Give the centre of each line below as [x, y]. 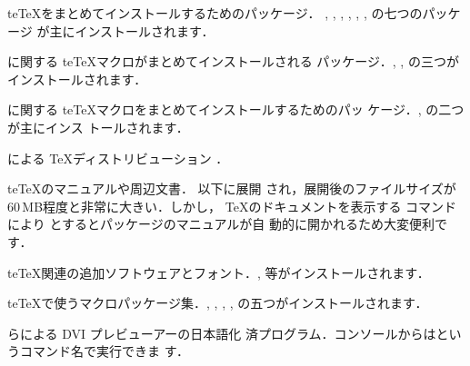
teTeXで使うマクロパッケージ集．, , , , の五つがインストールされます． [218, 303]
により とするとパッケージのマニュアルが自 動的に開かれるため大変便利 [221, 224]
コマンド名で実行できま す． [105, 351]
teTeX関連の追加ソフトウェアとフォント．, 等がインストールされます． [219, 272]
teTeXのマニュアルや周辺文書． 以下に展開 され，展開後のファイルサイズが [232, 188]
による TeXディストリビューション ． [118, 158]
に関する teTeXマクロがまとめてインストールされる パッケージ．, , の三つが [233, 61]
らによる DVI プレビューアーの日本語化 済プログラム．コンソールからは [222, 333]
